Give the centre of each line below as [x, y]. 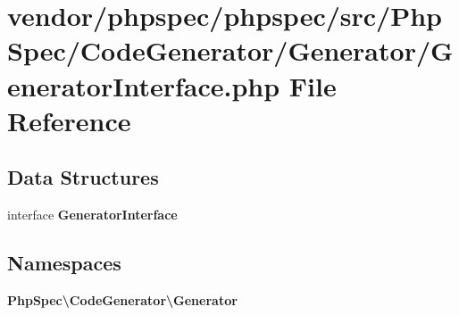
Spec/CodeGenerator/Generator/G [230, 50]
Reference [69, 120]
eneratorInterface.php [144, 85]
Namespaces [64, 263]
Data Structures [83, 177]
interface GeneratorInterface [92, 215]
